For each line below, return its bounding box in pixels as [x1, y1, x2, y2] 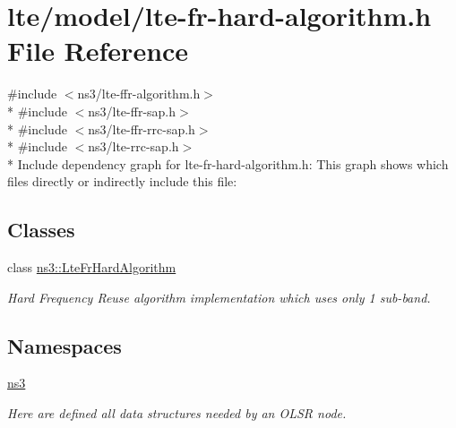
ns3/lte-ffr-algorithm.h [77, 84, 201, 103]
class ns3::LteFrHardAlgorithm [7, 258, 176, 277]
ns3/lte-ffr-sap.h [88, 101, 176, 120]
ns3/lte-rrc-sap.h [88, 137, 179, 156]
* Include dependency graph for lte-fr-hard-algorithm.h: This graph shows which [7, 154, 449, 173]
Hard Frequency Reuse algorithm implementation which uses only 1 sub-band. [7, 287, 431, 306]
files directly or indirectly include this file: [7, 172, 237, 191]
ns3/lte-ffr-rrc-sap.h [88, 119, 195, 138]
